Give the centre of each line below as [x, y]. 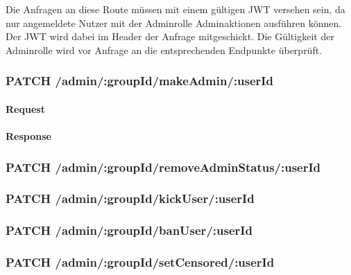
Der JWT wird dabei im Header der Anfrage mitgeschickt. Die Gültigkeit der [170, 36]
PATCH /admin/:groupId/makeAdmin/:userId [139, 81]
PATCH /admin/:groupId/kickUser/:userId [130, 198]
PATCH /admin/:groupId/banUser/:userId [129, 230]
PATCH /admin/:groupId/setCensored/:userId [140, 262]
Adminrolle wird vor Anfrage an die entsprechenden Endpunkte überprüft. [164, 50]
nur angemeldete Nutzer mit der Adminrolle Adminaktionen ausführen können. [174, 23]
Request [25, 108]
